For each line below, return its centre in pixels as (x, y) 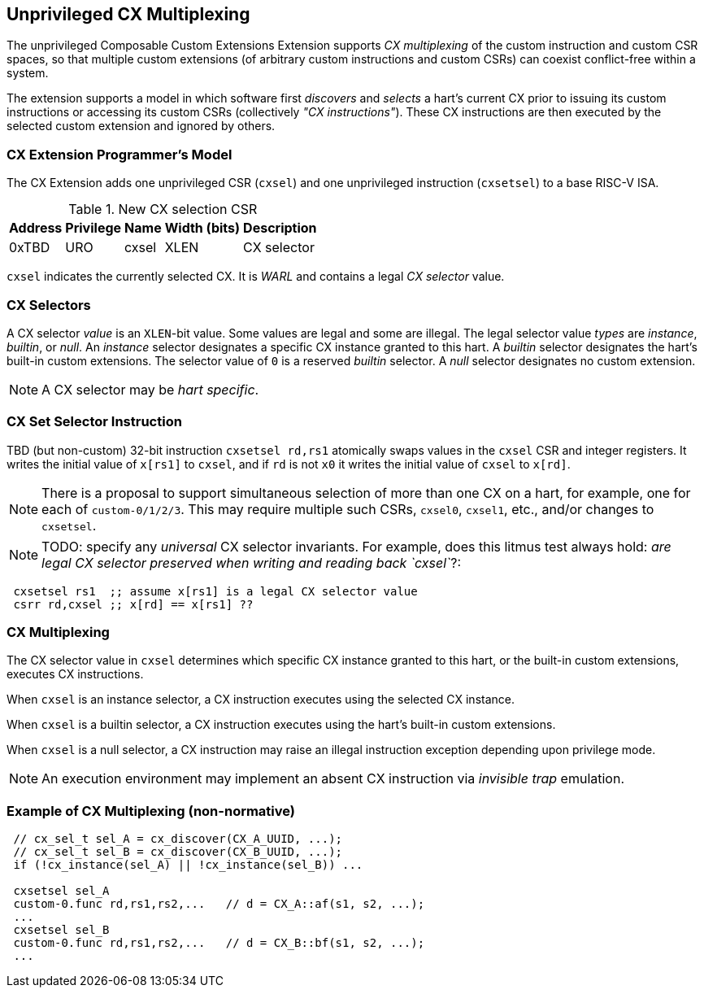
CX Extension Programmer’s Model (120, 154)
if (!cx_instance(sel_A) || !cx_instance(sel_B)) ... (188, 865)
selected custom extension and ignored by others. (141, 126)
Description (280, 228)
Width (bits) (202, 228)
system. (28, 73)
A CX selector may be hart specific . (150, 389)
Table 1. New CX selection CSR (163, 209)
